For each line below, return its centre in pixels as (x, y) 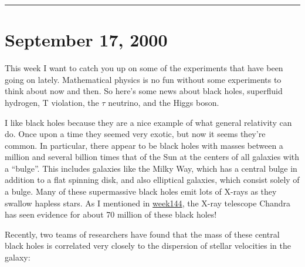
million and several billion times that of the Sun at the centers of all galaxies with (152, 157)
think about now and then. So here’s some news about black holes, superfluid (144, 91)
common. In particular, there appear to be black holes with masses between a (144, 145)
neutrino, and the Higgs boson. (164, 102)
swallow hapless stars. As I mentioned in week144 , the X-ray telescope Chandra (148, 203)
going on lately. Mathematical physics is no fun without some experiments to (143, 79)
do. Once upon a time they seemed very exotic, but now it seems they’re (135, 134)
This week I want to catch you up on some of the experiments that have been (144, 68)
